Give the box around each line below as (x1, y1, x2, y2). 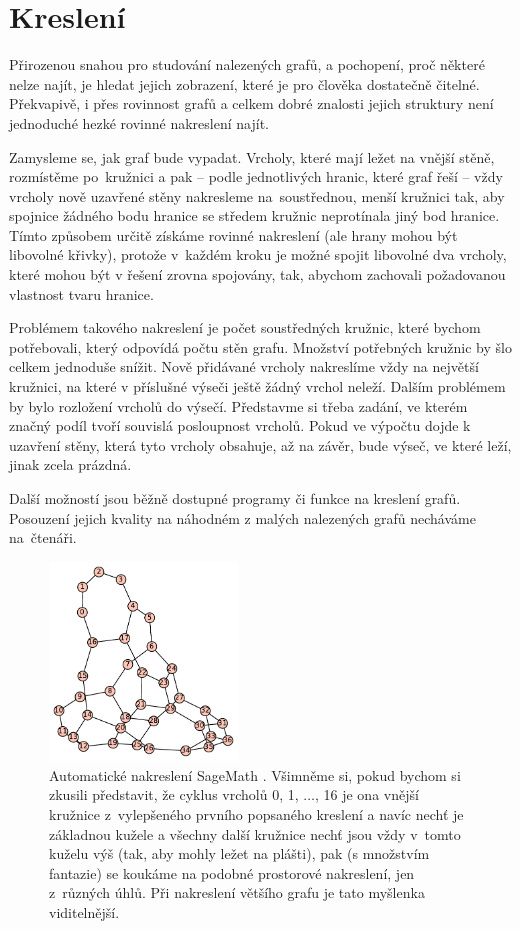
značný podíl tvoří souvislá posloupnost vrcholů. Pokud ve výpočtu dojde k (9, 415, 471, 436)
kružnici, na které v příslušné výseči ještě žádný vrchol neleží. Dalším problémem (9, 376, 506, 397)
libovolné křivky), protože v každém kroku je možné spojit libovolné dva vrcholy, (9, 244, 507, 265)
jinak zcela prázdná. (9, 454, 132, 475)
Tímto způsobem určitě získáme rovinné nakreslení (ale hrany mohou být (9, 224, 458, 245)
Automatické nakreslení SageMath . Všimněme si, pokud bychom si (49, 764, 461, 785)
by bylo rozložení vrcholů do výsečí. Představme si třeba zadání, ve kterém (9, 395, 468, 416)
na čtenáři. (9, 527, 77, 548)
